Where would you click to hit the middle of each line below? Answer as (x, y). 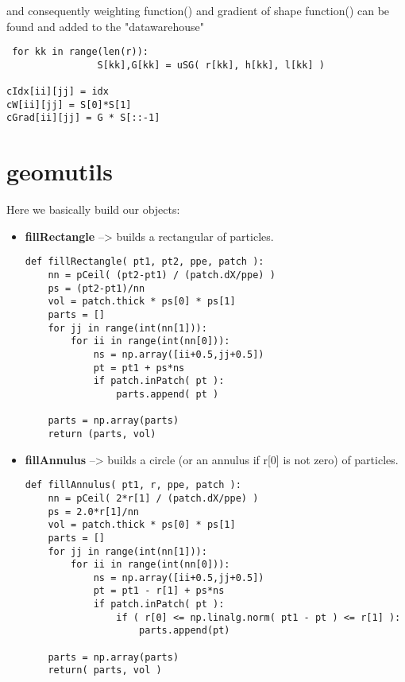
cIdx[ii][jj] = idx (58, 92)
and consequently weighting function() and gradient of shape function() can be (198, 10)
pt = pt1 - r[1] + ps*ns (159, 591)
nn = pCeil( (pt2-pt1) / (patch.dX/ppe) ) (162, 275)
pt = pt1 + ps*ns (139, 368)
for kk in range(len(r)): (80, 52)
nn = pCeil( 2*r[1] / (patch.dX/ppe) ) (153, 498)
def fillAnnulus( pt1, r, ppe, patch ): (133, 485)
